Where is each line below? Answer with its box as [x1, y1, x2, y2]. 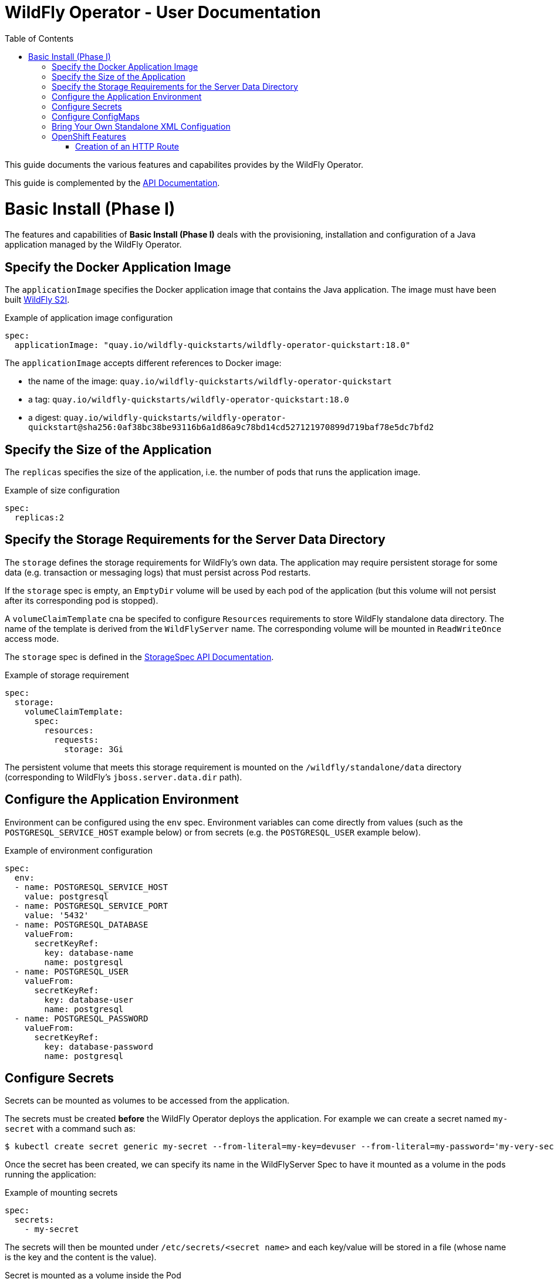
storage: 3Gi [64, 744, 124, 754]
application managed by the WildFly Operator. [5, 239, 182, 250]
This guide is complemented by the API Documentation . [5, 177, 220, 188]
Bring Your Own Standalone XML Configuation [52, 121, 231, 131]
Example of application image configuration [5, 313, 173, 323]
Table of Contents [5, 33, 74, 43]
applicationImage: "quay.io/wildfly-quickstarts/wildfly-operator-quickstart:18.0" [14, 340, 411, 350]
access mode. [5, 633, 59, 644]
